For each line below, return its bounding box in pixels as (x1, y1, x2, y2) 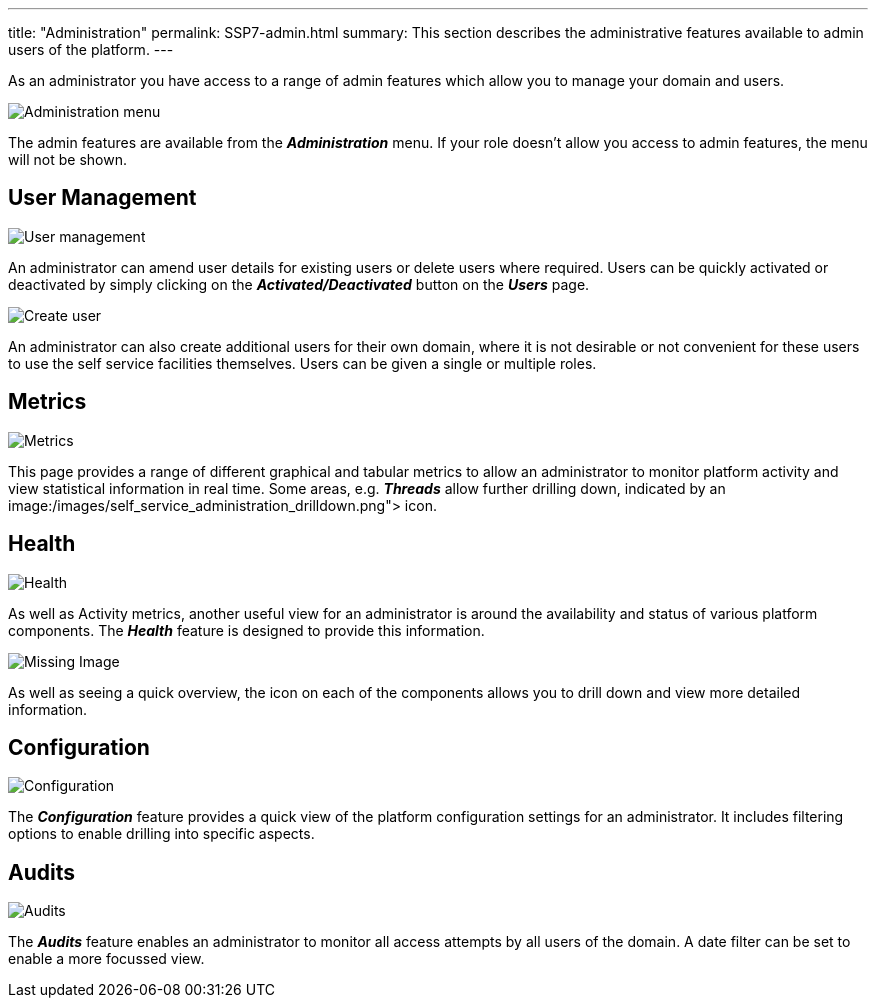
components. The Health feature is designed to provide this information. (8, 621, 485, 639)
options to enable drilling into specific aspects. (8, 825, 315, 843)
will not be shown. (8, 151, 127, 168)
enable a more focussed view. (8, 950, 205, 968)
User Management (8, 185, 197, 211)
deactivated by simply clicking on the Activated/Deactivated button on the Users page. (8, 275, 590, 293)
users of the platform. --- (8, 41, 174, 58)
